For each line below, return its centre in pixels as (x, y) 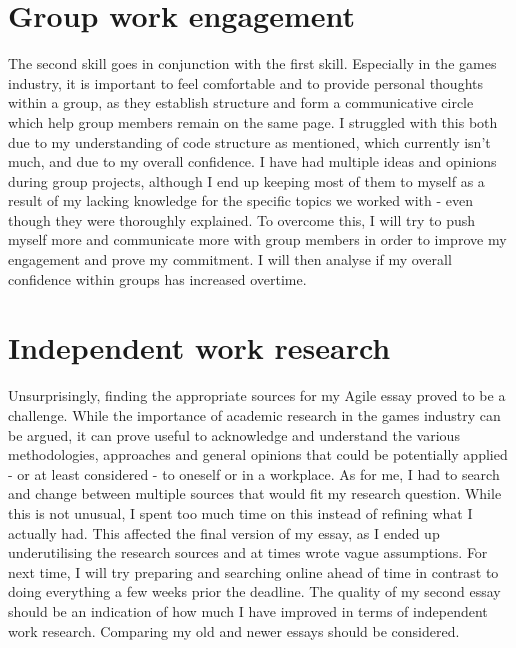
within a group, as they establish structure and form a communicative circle (241, 102)
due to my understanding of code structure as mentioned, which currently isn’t (249, 141)
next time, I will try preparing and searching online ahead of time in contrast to (253, 571)
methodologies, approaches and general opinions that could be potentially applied (258, 454)
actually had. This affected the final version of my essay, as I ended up (224, 532)
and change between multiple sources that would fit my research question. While (255, 493)
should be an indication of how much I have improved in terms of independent (248, 610)
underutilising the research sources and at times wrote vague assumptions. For (248, 552)
